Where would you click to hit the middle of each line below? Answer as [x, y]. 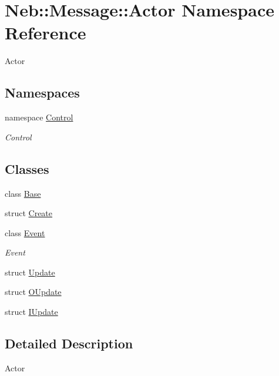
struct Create [29, 213]
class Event [25, 232]
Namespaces [42, 93]
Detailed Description [69, 343]
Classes [27, 168]
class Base [23, 193]
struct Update [30, 272]
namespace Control [39, 117]
